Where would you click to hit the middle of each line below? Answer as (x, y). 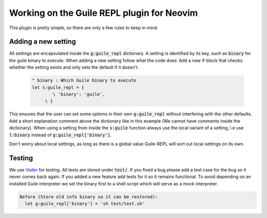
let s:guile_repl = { (58, 87)
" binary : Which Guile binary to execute (84, 81)
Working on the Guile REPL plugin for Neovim (103, 13)
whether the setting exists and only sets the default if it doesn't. (74, 67)
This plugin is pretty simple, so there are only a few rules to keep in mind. (84, 28)
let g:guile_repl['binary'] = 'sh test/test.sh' (85, 203)
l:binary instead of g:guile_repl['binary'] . (60, 135)
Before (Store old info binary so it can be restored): (89, 197)
